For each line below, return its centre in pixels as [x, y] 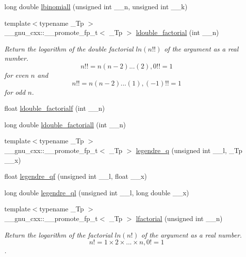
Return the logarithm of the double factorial [69, 48]
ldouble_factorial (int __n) [177, 32]
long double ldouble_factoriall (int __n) [65, 124]
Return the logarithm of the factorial [58, 234]
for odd [15, 92]
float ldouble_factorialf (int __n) [55, 108]
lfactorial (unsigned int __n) [179, 218]
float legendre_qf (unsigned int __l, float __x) [76, 176]
